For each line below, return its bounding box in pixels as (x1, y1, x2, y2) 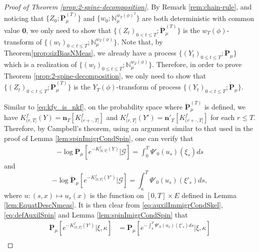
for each (210, 112, 235, 122)
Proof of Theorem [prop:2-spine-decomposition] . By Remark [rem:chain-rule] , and (4, 1, 252, 11)
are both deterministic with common (142, 12, 254, 23)
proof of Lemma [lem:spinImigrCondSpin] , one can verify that (4, 132, 193, 143)
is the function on (90, 189, 144, 200)
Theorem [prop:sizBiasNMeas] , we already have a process (4, 47, 176, 58)
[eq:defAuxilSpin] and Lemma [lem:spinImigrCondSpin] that (4, 209, 188, 219)
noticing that (4, 12, 44, 23)
